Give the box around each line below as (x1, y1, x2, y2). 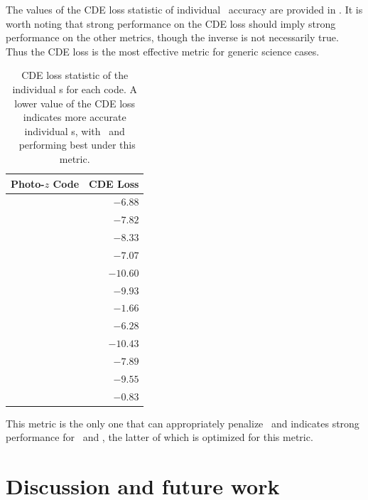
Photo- (11, 176, 45, 191)
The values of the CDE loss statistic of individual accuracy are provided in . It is (6, 2, 363, 16)
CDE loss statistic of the (21, 68, 129, 83)
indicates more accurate (23, 110, 126, 124)
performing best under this (18, 137, 136, 152)
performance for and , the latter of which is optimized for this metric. (6, 430, 313, 445)
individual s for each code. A (12, 81, 137, 96)
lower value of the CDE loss (14, 95, 136, 110)
